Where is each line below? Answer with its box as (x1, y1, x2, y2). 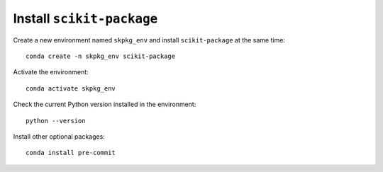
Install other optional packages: (13, 132, 106, 141)
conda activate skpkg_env (26, 84, 116, 92)
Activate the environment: (13, 68, 89, 76)
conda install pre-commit (26, 149, 116, 157)
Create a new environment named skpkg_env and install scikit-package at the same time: (13, 35, 285, 44)
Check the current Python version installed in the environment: (13, 100, 196, 109)
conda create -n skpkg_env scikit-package (26, 52, 176, 60)
